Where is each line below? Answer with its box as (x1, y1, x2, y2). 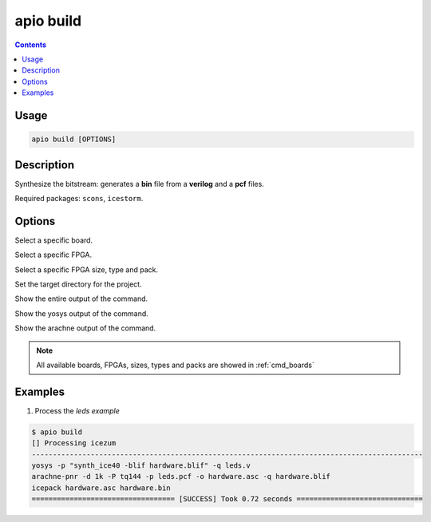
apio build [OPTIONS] (31, 135, 117, 144)
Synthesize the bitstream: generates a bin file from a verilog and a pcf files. (14, 179, 265, 188)
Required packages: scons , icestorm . (14, 194, 144, 203)
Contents (14, 40, 47, 49)
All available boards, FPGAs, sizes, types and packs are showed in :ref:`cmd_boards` (36, 360, 314, 370)
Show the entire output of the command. (14, 294, 148, 303)
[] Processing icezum (31, 439, 117, 448)
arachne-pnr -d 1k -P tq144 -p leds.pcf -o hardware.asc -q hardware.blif (31, 472, 331, 481)
